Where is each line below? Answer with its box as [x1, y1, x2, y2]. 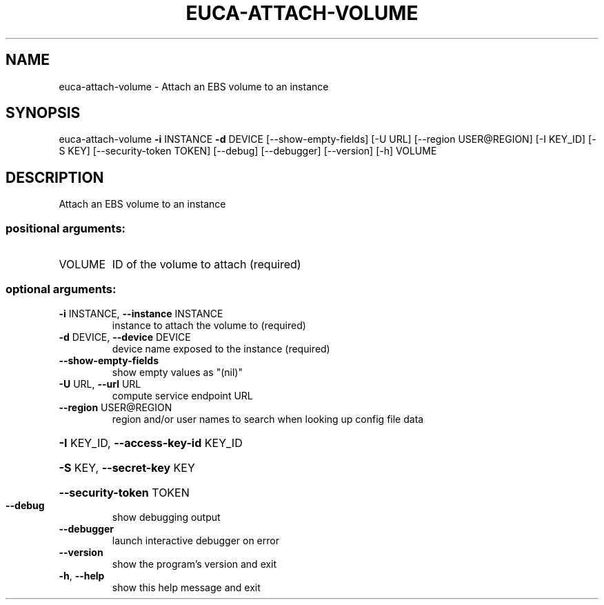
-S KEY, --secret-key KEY [59, 460, 195, 475]
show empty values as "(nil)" [112, 366, 243, 378]
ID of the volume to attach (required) [112, 257, 301, 272]
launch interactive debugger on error [112, 534, 279, 546]
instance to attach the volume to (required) [112, 319, 306, 331]
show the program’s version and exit [112, 557, 277, 570]
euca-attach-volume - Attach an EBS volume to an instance [59, 80, 329, 92]
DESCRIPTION [6, 168, 104, 186]
